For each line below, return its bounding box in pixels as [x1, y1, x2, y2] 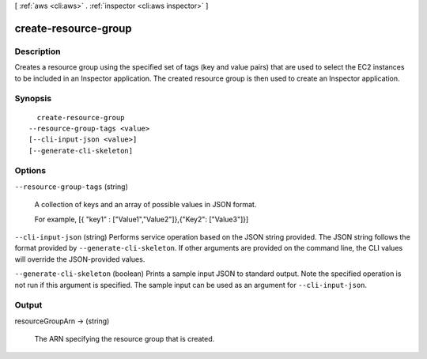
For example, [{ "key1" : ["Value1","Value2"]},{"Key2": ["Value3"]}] [34, 214, 249, 224]
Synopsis [14, 93, 51, 104]
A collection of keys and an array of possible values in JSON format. [34, 200, 257, 210]
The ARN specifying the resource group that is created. [34, 334, 215, 344]
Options [14, 165, 47, 176]
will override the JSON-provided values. [14, 254, 145, 264]
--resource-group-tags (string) [14, 182, 128, 191]
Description [14, 46, 61, 57]
